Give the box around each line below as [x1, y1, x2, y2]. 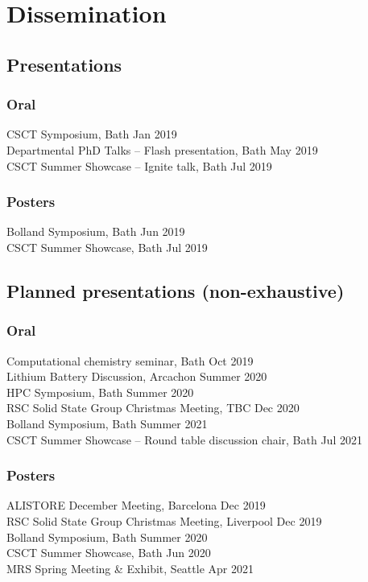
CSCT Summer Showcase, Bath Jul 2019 [6, 238, 208, 255]
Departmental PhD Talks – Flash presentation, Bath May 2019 [6, 141, 318, 158]
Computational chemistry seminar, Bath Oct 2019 [6, 352, 254, 369]
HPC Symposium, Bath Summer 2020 [6, 383, 194, 400]
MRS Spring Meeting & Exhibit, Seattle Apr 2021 [6, 559, 254, 576]
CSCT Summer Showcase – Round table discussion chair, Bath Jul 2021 [6, 431, 362, 448]
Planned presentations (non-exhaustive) [6, 278, 345, 303]
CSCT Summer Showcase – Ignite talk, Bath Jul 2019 [6, 157, 272, 174]
